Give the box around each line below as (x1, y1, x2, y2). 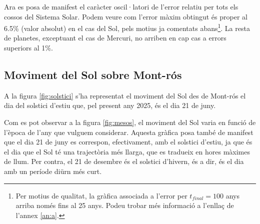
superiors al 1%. (4, 42, 53, 53)
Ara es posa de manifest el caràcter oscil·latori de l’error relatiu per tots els (4, 1, 238, 11)
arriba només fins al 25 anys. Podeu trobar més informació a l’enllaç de (15, 200, 234, 210)
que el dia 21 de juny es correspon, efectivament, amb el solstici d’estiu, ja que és (4, 136, 252, 147)
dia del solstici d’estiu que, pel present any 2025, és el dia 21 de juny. (4, 100, 216, 110)
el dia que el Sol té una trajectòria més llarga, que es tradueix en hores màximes (4, 146, 250, 156)
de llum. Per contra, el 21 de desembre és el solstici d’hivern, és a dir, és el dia (4, 156, 244, 166)
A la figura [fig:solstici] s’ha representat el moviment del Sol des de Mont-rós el (4, 90, 246, 100)
